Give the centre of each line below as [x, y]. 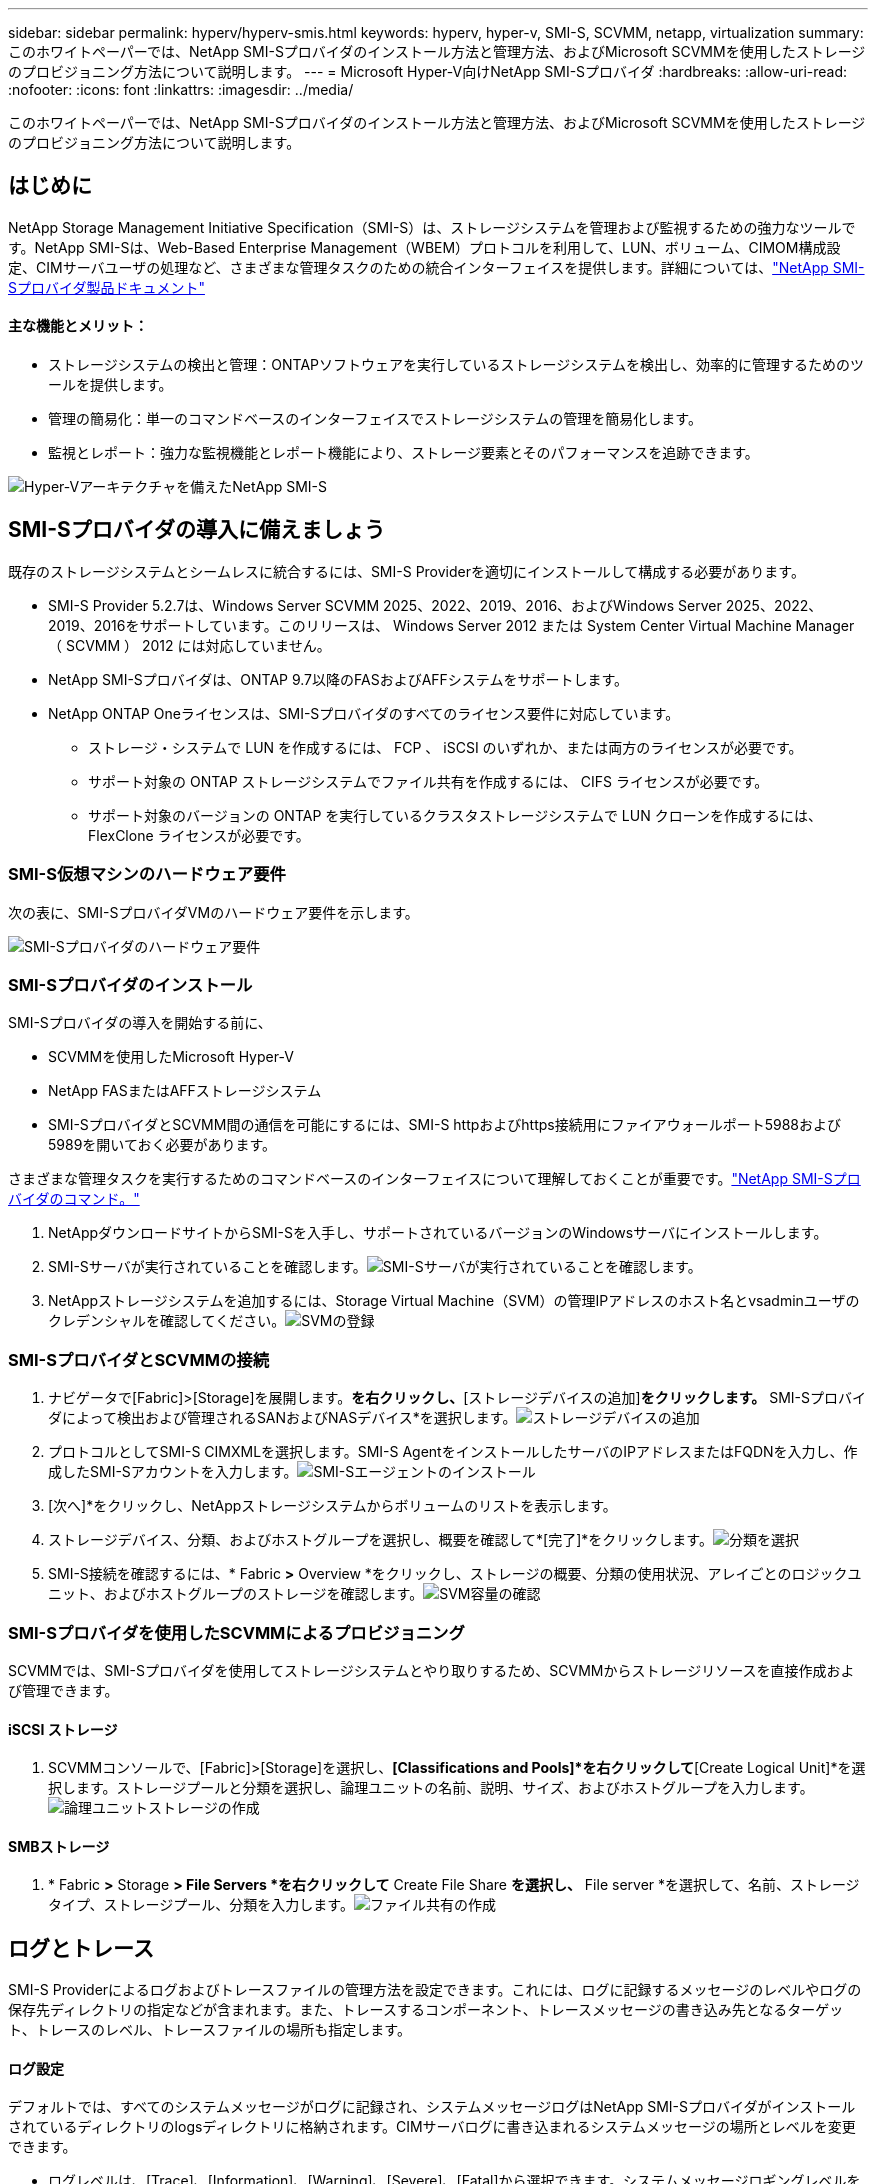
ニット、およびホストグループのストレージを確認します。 [236, 1594]
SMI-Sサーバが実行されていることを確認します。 [207, 1267]
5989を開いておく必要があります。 [162, 1145]
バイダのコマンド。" [74, 1199]
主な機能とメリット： [78, 326]
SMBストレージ [59, 1846]
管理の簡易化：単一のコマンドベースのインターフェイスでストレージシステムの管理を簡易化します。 [375, 419]
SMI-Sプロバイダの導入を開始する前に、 [140, 1023]
